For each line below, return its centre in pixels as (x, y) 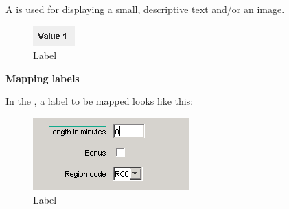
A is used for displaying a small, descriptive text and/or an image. (145, 9)
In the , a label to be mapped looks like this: (100, 101)
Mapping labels (43, 78)
